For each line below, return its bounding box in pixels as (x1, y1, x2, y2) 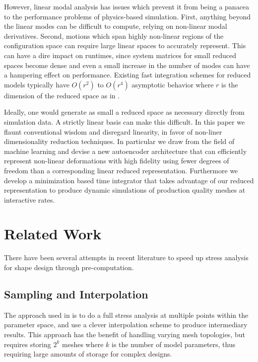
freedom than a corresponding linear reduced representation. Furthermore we (4, 165, 238, 175)
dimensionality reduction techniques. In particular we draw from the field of (4, 136, 235, 146)
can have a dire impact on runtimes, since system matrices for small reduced (4, 50, 237, 60)
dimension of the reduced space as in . (4, 90, 120, 100)
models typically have (4, 79, 69, 89)
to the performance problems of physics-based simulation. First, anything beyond (4, 11, 251, 21)
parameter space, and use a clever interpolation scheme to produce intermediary (4, 319, 248, 330)
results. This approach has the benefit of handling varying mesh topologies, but (4, 329, 245, 339)
